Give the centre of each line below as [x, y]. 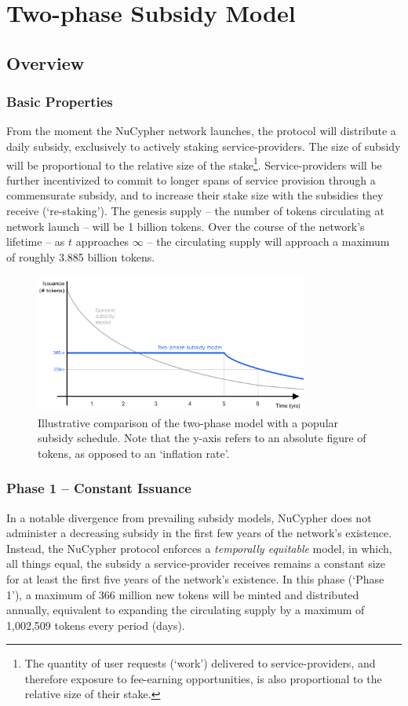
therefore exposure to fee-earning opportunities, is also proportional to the [203, 678]
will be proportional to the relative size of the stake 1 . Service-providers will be [194, 163]
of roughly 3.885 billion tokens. [81, 256]
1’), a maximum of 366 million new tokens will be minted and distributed [183, 594]
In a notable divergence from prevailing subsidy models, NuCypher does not [189, 517]
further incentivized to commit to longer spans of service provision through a [191, 179]
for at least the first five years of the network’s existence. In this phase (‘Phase [195, 578]
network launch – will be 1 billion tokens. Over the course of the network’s [186, 226]
